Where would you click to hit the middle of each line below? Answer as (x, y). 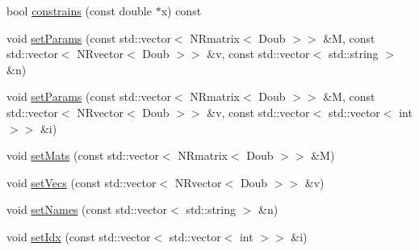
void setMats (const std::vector (83, 155)
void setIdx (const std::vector (79, 236)
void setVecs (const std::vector (82, 182)
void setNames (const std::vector (87, 209)
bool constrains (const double (79, 10)
